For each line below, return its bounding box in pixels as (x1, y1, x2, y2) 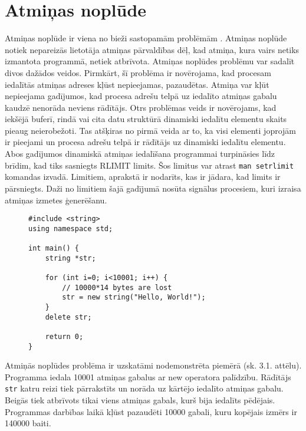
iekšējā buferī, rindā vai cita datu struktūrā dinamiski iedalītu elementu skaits (5, 113, 287, 125)
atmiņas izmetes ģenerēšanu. (5, 193, 107, 206)
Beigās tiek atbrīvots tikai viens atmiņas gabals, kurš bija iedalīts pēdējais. (5, 394, 275, 406)
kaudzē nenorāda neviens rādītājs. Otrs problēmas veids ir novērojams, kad (5, 101, 277, 113)
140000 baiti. (5, 417, 51, 429)
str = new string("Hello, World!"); (62, 293, 206, 302)
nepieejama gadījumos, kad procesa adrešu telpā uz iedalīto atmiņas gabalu (5, 90, 277, 102)
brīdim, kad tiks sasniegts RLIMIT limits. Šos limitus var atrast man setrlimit (5, 159, 294, 171)
